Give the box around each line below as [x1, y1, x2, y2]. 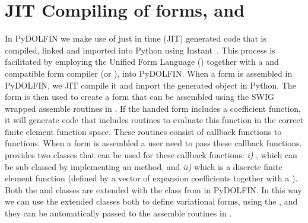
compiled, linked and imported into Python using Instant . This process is [5, 43, 275, 56]
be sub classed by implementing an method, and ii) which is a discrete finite [5, 160, 282, 172]
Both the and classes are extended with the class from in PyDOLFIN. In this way [5, 183, 302, 196]
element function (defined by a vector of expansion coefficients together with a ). [5, 172, 298, 184]
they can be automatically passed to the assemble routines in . [5, 207, 232, 219]
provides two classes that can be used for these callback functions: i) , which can [5, 149, 297, 161]
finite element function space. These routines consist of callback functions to [5, 125, 282, 137]
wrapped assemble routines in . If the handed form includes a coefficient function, [5, 102, 301, 114]
